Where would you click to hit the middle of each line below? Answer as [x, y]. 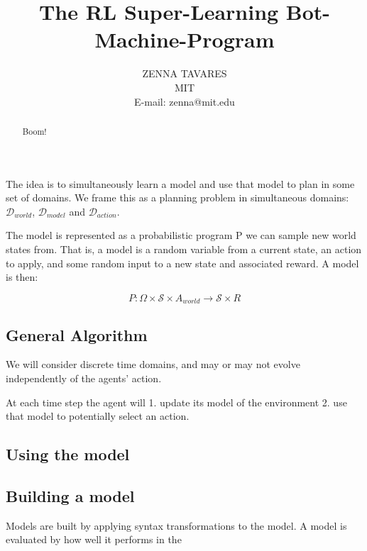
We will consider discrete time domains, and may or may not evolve [153, 364]
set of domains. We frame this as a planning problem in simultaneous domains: [177, 197]
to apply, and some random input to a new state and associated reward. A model [182, 263]
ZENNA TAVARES [185, 73]
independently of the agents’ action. [84, 378]
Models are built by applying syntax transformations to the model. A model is [176, 525]
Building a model [70, 495]
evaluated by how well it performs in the [94, 539]
